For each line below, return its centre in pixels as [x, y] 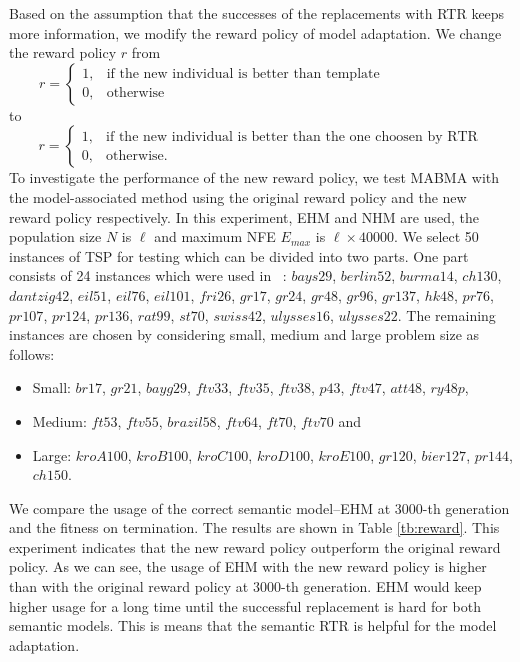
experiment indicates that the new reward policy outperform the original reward [255, 546]
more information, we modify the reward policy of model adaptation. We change [255, 32]
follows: [32, 353]
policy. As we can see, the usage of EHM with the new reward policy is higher [248, 566]
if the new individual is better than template [243, 74]
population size [55, 236]
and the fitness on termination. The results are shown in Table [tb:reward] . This [254, 527]
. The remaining [446, 314]
